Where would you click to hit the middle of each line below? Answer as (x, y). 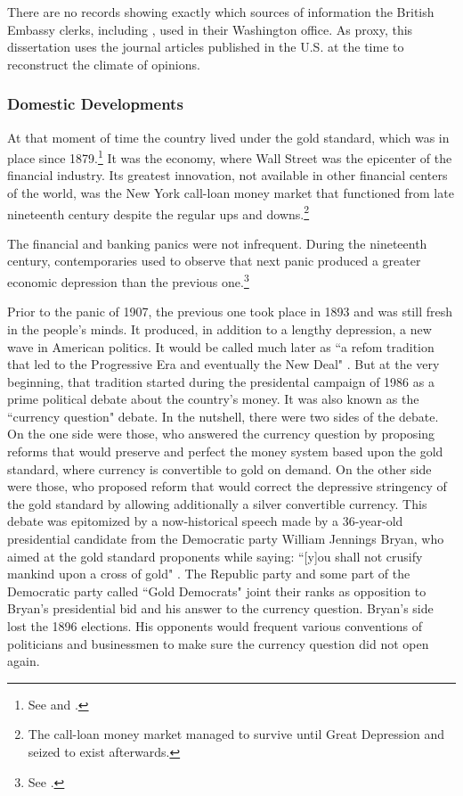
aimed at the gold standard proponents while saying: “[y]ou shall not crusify (215, 556)
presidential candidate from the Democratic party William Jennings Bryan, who (226, 539)
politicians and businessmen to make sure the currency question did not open (218, 643)
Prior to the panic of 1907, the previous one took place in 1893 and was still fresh (230, 312)
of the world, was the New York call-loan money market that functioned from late (231, 193)
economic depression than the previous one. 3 (128, 280)
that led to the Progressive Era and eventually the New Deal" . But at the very (223, 364)
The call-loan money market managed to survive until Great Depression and (236, 734)
